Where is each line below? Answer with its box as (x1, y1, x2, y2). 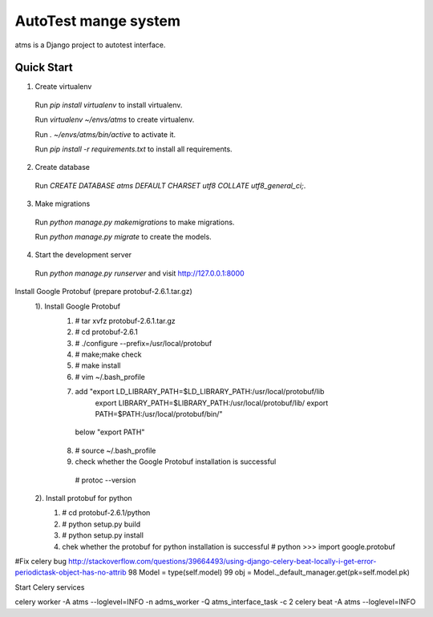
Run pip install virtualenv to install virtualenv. (34, 100, 183, 110)
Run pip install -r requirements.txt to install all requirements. (34, 144, 233, 154)
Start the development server (34, 250, 132, 260)
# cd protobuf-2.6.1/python (62, 508, 151, 518)
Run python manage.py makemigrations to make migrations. (34, 217, 235, 227)
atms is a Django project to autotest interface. (14, 40, 166, 50)
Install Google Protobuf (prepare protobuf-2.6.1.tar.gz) (14, 287, 192, 296)
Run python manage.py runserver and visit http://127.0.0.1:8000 (34, 268, 245, 278)
